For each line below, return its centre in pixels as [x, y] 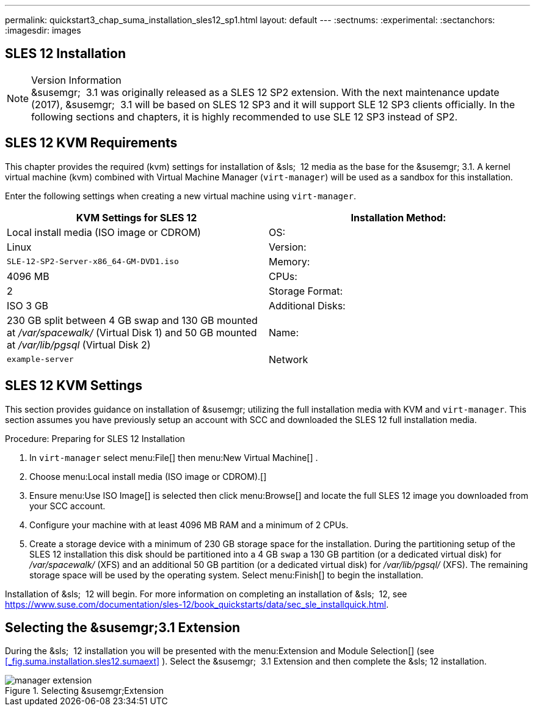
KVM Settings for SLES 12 [136, 217]
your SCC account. [67, 506]
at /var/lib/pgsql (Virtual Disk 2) [79, 344]
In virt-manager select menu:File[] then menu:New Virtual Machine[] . [174, 457]
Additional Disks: [307, 305]
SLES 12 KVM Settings [74, 386]
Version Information [76, 80]
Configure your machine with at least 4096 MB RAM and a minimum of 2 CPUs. [189, 525]
